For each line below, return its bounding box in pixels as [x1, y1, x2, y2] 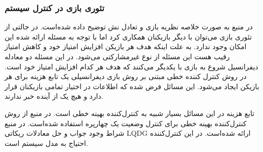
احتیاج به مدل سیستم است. [5, 137, 88, 148]
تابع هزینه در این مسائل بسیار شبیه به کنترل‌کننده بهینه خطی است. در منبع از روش [5, 107, 254, 118]
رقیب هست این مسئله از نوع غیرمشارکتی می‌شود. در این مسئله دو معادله [5, 51, 230, 61]
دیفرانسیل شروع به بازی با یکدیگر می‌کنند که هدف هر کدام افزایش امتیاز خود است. [5, 61, 258, 71]
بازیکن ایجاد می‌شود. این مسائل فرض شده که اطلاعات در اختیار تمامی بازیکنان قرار [5, 81, 259, 91]
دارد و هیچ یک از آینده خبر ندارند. [5, 91, 103, 101]
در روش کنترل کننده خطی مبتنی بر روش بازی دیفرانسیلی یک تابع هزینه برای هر [5, 71, 247, 82]
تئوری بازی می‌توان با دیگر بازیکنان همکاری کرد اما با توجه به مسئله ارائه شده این [5, 31, 252, 42]
